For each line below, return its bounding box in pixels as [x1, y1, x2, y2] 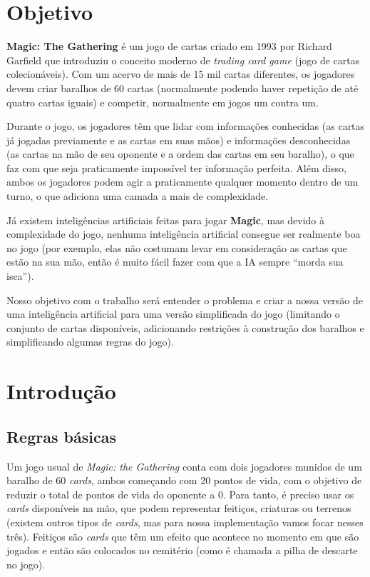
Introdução [6, 376, 116, 406]
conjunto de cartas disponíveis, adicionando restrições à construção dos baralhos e [6, 320, 364, 335]
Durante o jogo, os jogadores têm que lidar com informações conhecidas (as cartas [6, 119, 365, 134]
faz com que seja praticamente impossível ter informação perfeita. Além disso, [6, 160, 346, 175]
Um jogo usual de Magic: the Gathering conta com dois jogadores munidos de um [6, 458, 362, 473]
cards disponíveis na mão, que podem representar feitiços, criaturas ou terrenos [6, 501, 351, 516]
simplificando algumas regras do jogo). [6, 334, 174, 349]
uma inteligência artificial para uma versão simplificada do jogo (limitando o [6, 306, 340, 321]
